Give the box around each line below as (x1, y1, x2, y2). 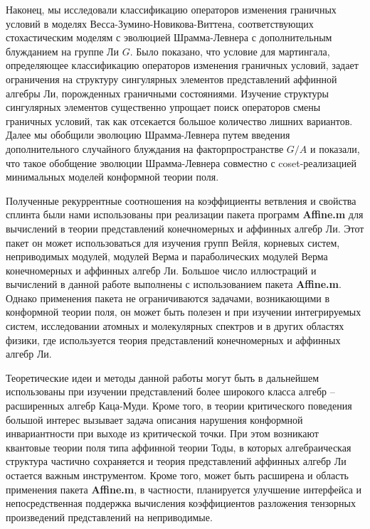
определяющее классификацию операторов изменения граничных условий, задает (6, 58, 359, 73)
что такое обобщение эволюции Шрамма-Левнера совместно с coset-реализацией (6, 155, 357, 170)
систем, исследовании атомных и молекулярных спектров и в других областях (6, 319, 344, 333)
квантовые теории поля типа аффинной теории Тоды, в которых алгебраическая (6, 439, 351, 454)
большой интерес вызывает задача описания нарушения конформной (6, 412, 303, 427)
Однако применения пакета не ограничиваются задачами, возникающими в (6, 290, 330, 305)
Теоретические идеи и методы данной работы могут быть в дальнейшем (6, 370, 319, 385)
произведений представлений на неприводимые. (6, 509, 213, 524)
